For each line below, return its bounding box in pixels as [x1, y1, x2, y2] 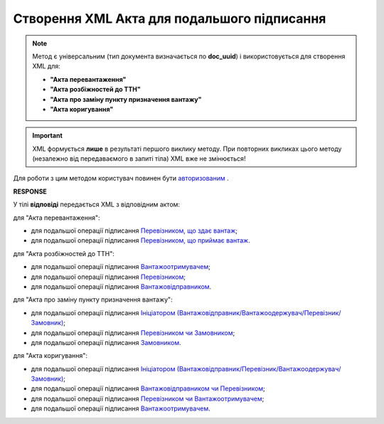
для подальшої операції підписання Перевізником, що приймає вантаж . [31, 236, 250, 245]
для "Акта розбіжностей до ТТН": [13, 249, 115, 258]
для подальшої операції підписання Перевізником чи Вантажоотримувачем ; [31, 394, 265, 403]
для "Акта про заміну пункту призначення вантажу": [13, 295, 174, 304]
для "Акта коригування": [13, 351, 88, 360]
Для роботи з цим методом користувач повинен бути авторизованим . [13, 174, 229, 183]
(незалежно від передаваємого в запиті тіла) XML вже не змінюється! [32, 154, 246, 163]
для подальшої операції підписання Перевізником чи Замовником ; [31, 328, 235, 337]
